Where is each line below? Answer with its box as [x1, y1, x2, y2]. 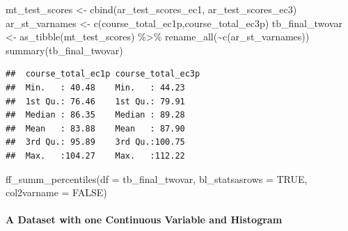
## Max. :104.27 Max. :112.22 [6, 150, 185, 161]
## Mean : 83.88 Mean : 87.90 [6, 123, 185, 134]
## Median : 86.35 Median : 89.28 [6, 110, 185, 120]
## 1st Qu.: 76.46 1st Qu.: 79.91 [6, 96, 185, 106]
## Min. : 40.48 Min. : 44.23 [6, 82, 185, 93]
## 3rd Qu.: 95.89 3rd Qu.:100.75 [6, 137, 185, 148]
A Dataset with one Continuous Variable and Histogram [6, 212, 283, 227]
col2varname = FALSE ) [6, 185, 107, 200]
